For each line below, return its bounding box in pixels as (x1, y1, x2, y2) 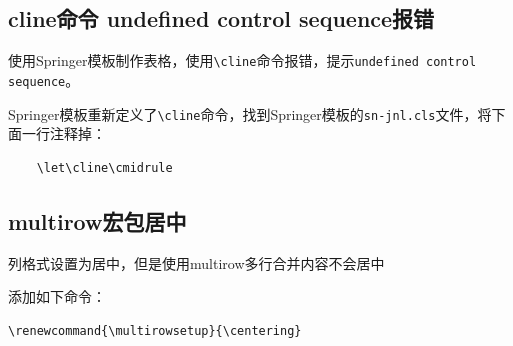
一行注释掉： (21, 123, 106, 144)
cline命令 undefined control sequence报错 (8, 3, 435, 34)
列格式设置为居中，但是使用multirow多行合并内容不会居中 (8, 252, 385, 273)
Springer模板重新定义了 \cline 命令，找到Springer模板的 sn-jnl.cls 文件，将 (8, 103, 492, 124)
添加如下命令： (8, 286, 106, 307)
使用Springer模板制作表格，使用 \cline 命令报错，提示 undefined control (8, 50, 477, 71)
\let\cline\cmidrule (36, 160, 173, 175)
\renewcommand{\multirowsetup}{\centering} (8, 323, 302, 338)
